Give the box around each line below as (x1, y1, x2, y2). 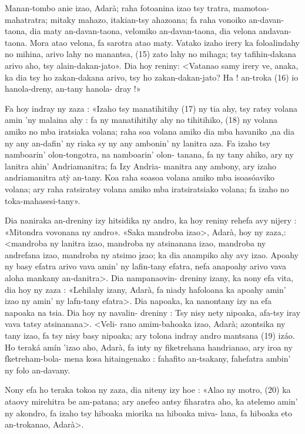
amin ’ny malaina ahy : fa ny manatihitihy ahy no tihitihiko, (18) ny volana (5, 113, 278, 126)
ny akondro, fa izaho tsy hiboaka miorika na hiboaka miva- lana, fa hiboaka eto (5, 406, 293, 419)
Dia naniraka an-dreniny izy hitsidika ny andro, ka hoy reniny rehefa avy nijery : (5, 214, 297, 226)
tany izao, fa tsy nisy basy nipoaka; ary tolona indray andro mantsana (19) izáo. (5, 329, 295, 342)
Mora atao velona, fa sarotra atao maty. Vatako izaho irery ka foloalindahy (29, 36, 300, 48)
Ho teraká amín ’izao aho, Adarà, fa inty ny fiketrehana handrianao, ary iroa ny (5, 340, 293, 353)
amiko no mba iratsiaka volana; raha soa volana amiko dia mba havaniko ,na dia (5, 125, 294, 137)
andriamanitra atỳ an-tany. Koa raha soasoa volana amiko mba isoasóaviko (5, 171, 274, 183)
